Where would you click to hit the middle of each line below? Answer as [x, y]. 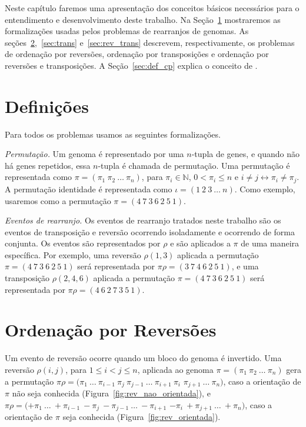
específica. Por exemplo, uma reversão [73, 254]
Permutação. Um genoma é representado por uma [94, 154]
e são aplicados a [200, 243]
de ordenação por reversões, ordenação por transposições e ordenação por [137, 54]
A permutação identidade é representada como [89, 189]
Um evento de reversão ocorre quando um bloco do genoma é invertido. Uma [143, 358]
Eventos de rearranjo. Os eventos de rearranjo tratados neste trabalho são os [143, 220]
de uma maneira [270, 243]
